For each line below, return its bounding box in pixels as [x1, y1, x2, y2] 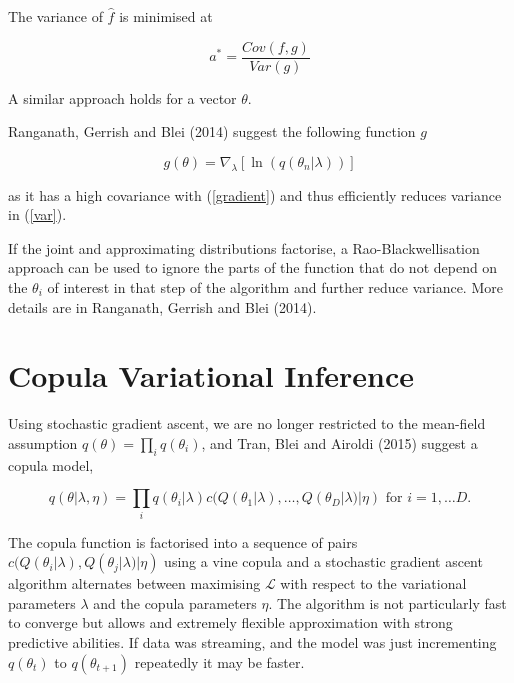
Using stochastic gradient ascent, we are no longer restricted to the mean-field [8, 413, 486, 434]
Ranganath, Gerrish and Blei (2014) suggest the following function [8, 121, 416, 142]
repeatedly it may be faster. [134, 651, 305, 672]
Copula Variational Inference [8, 355, 415, 396]
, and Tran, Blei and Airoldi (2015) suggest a [201, 432, 478, 453]
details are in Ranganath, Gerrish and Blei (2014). [8, 296, 317, 317]
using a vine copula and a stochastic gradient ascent [164, 551, 483, 572]
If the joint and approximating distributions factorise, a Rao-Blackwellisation [8, 237, 480, 258]
